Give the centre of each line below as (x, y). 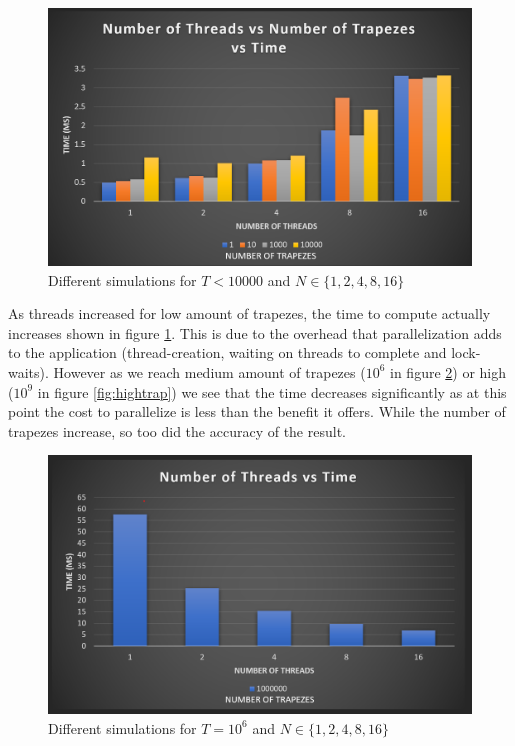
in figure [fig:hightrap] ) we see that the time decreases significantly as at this (272, 391)
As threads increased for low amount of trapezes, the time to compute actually (249, 313)
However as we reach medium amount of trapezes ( (209, 371)
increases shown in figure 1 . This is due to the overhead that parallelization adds (255, 332)
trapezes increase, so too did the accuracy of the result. (177, 430)
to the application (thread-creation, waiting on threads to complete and (227, 352)
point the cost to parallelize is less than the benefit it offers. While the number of (257, 411)
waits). (28, 371)
